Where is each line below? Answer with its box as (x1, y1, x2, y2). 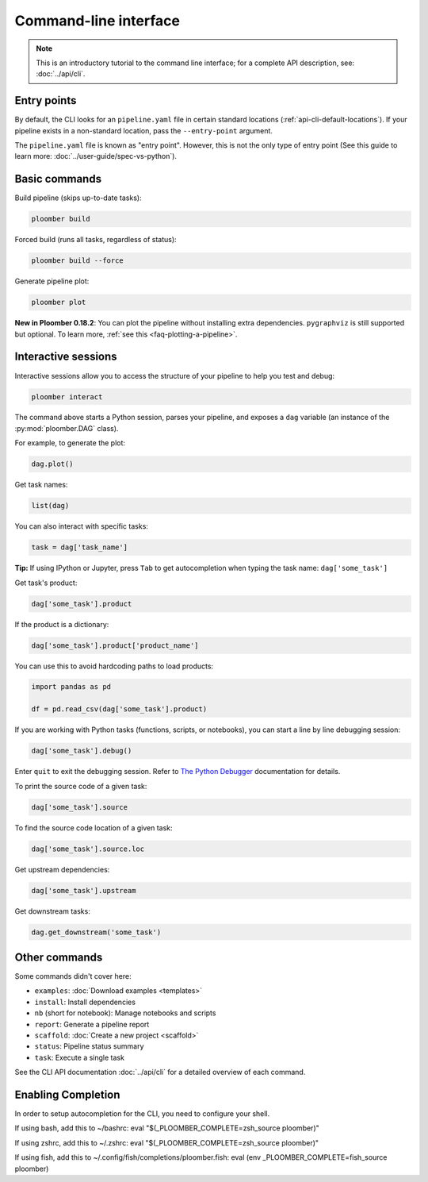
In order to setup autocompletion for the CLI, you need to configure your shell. (14, 1109, 270, 1118)
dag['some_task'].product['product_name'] (31, 641, 199, 650)
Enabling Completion (14, 1088, 120, 1101)
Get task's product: (14, 578, 78, 587)
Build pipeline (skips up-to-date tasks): (14, 193, 142, 202)
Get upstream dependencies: (14, 864, 110, 874)
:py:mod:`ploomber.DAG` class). (14, 423, 119, 433)
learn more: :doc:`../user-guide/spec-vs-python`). (14, 152, 178, 161)
